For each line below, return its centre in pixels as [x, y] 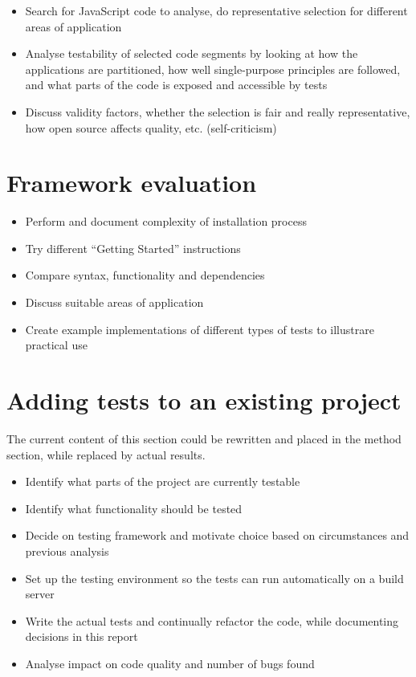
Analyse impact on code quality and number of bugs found [170, 663]
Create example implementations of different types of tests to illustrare [200, 329]
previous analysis [67, 551]
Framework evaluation [132, 183]
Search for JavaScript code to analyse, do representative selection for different [216, 10]
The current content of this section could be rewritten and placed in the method [204, 438]
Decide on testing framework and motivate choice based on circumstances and [217, 535]
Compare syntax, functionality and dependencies [145, 275]
